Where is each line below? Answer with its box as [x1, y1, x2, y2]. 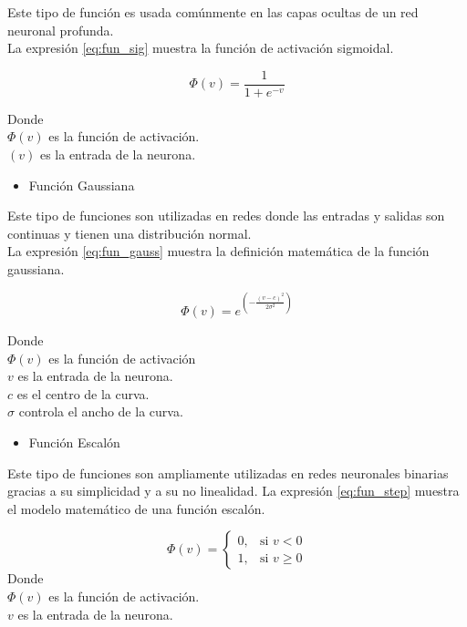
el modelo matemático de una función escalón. [7, 499, 265, 518]
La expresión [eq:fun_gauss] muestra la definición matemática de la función [7, 242, 430, 261]
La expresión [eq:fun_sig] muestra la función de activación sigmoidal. [7, 38, 394, 57]
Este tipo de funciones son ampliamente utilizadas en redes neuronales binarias [7, 463, 449, 482]
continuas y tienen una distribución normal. [7, 223, 252, 242]
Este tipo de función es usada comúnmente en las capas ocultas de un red [7, 3, 419, 21]
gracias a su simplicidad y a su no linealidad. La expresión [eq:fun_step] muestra [7, 481, 460, 500]
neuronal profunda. [7, 20, 114, 39]
